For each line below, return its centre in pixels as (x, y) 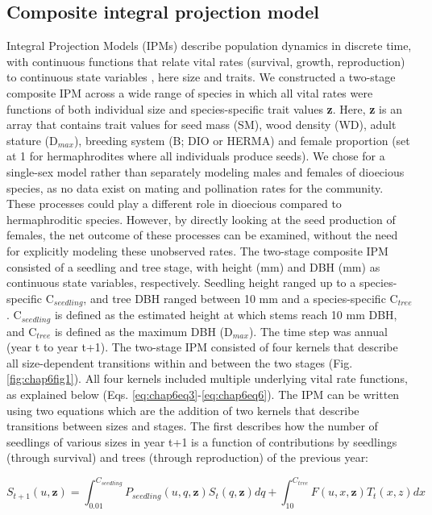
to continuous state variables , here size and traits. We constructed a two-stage (201, 77)
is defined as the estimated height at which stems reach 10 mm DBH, (226, 315)
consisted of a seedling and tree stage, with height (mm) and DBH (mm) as (193, 266)
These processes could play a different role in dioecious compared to (174, 204)
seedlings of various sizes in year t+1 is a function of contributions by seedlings (202, 441)
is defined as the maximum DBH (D (143, 331)
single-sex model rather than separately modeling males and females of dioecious (206, 171)
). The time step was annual (318, 331)
